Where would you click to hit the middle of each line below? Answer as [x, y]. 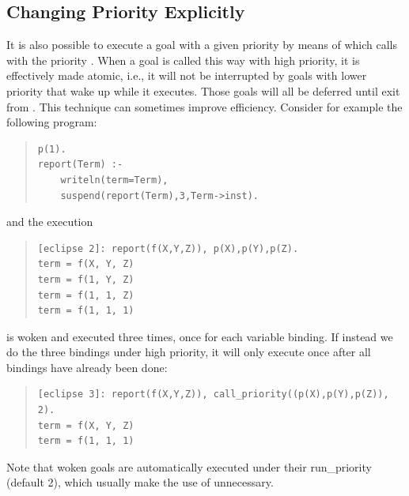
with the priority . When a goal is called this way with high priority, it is [183, 60]
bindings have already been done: [87, 367]
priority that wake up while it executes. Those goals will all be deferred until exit [203, 90]
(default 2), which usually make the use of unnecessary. [140, 482]
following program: [52, 122]
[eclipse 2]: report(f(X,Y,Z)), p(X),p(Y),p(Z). [168, 248]
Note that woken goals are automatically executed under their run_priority [189, 466]
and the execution [50, 222]
